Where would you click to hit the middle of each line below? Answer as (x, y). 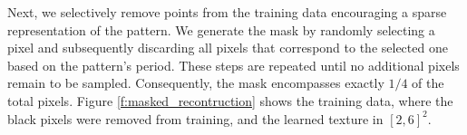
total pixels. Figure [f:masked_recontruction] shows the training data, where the (230, 100)
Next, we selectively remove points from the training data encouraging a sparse (227, 12)
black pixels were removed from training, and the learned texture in (195, 118)
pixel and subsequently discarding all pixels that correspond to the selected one (228, 48)
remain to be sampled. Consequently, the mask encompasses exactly (196, 83)
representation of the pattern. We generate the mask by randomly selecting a (221, 29)
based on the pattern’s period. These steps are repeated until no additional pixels (233, 65)
